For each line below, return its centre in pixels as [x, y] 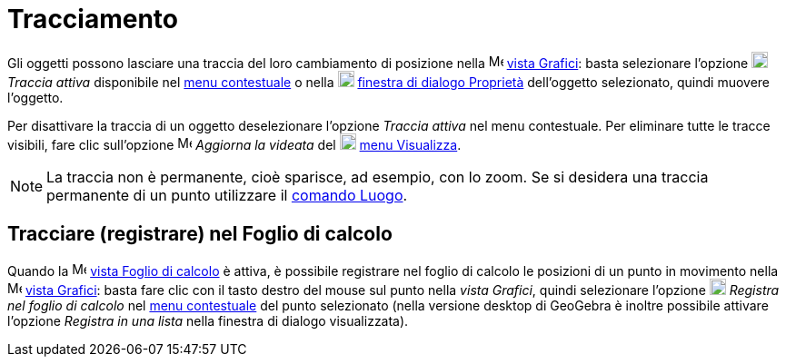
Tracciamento [93, 19]
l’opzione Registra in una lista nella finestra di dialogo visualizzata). [208, 320]
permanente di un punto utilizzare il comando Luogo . [227, 195]
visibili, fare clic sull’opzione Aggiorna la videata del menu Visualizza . [234, 144]
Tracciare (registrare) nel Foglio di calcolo [200, 234]
